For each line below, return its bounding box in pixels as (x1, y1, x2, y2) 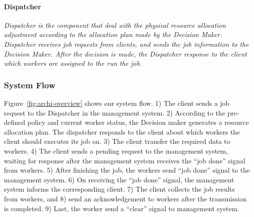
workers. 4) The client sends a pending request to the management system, (4, 145, 228, 156)
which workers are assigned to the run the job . (4, 58, 142, 68)
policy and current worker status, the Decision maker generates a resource (27, 117, 249, 127)
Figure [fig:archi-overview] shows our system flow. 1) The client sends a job (4, 98, 230, 108)
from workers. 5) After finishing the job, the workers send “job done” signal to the (4, 165, 250, 175)
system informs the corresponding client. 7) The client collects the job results (4, 184, 235, 194)
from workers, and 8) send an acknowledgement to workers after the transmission (4, 193, 247, 203)
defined (4, 117, 25, 127)
